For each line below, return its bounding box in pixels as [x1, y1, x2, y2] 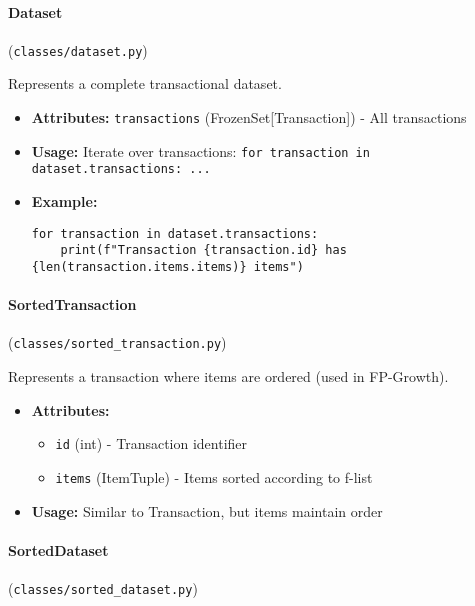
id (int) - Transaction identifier [55, 433, 248, 454]
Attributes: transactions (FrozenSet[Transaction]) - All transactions [31, 107, 467, 128]
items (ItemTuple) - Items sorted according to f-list [55, 466, 373, 487]
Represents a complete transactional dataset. [8, 73, 282, 94]
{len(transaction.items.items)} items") [31, 259, 304, 274]
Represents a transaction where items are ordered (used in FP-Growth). [8, 366, 449, 387]
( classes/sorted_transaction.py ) [8, 332, 227, 353]
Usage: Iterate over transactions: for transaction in [31, 140, 370, 161]
